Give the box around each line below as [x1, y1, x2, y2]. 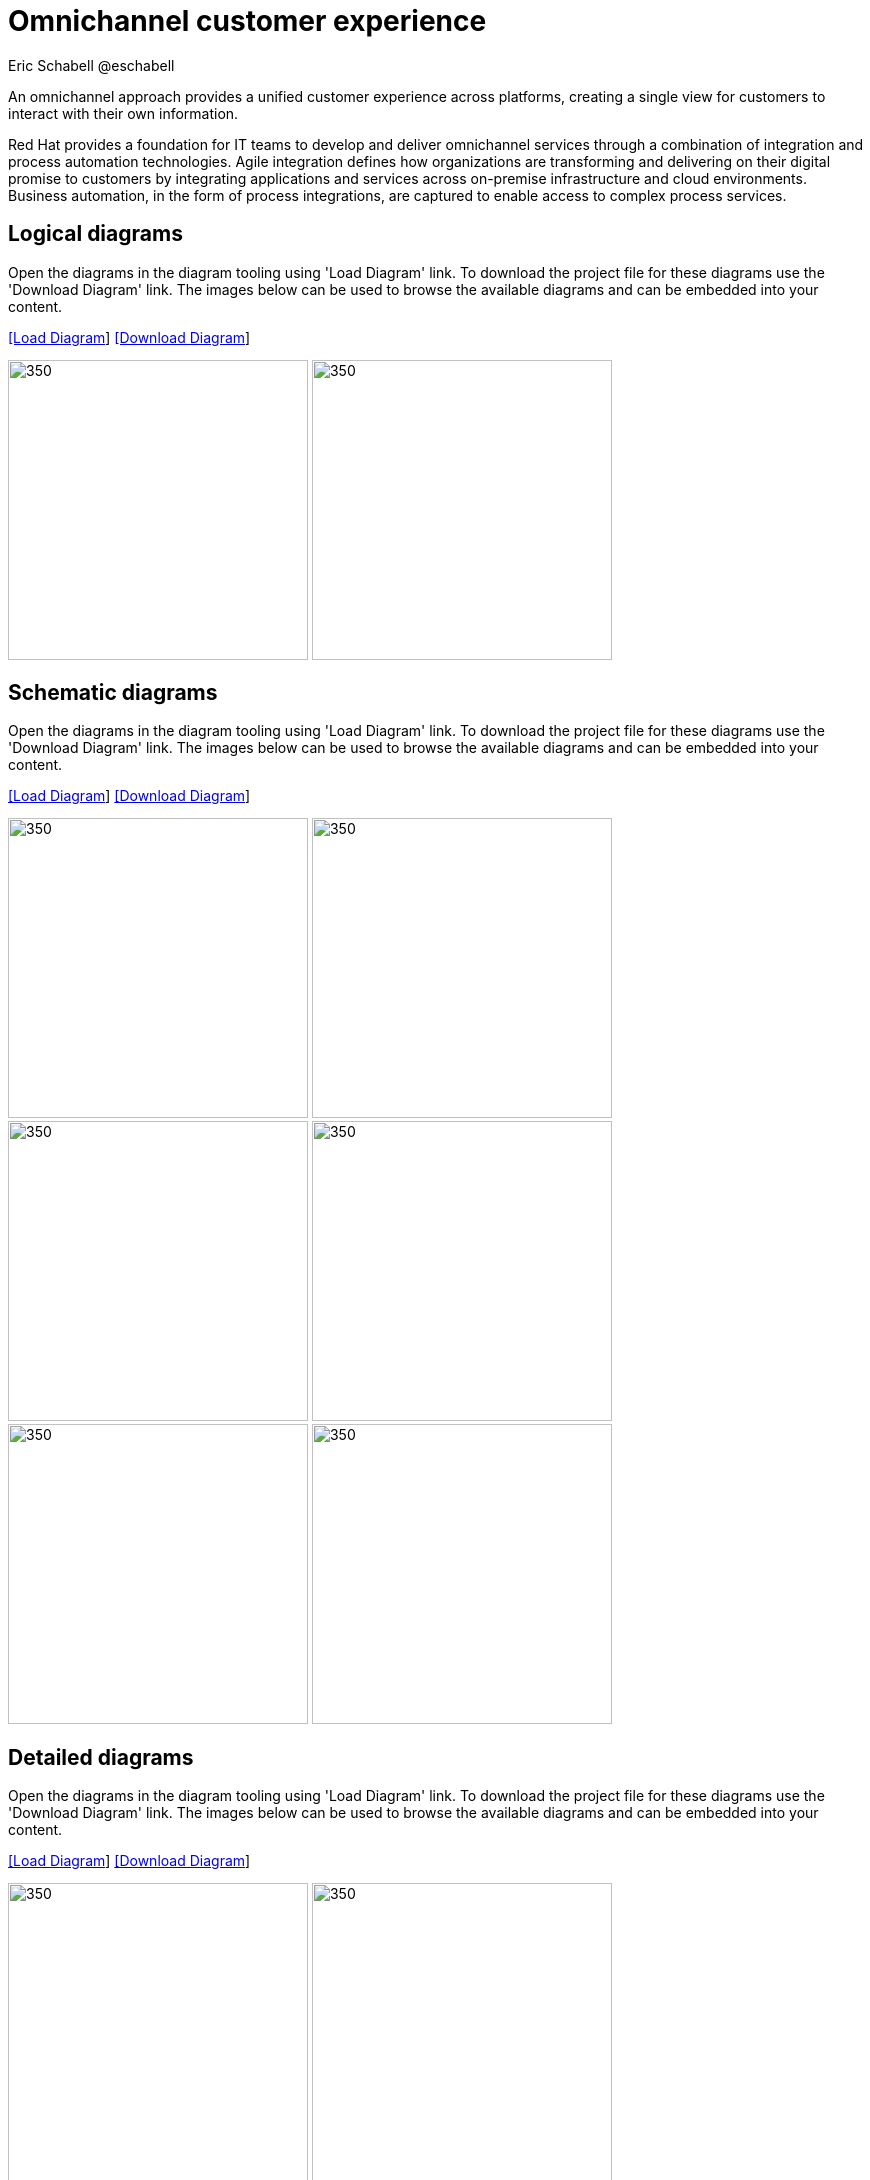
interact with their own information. [8, 104, 239, 122]
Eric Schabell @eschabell [8, 56, 175, 74]
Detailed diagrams [8, 1744, 194, 1770]
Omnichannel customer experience [8, 4, 487, 38]
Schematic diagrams [8, 680, 218, 706]
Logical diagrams [8, 221, 183, 247]
